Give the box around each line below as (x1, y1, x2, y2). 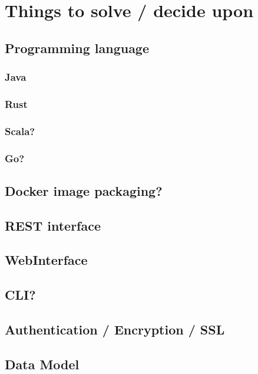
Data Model (5, 355, 80, 373)
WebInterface (5, 251, 88, 269)
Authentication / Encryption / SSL (5, 320, 225, 339)
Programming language (5, 38, 150, 57)
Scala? (5, 123, 35, 138)
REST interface (5, 216, 101, 234)
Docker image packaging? (5, 181, 163, 199)
